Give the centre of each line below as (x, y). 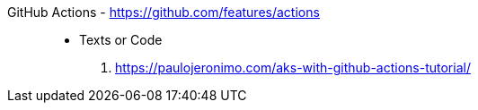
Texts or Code (121, 40)
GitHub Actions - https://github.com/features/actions (164, 12)
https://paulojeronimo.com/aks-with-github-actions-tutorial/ (293, 68)
